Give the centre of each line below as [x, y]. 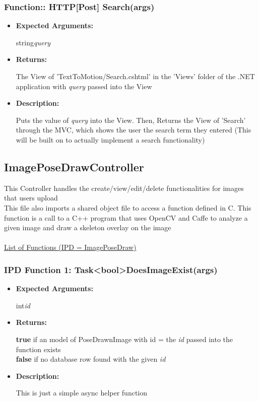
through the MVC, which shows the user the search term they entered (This [134, 130]
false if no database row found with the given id [91, 359]
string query [33, 42]
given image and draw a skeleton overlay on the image [88, 227]
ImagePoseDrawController [74, 166]
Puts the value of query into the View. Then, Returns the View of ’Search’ [131, 120]
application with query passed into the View [84, 86]
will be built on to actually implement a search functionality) [110, 139]
